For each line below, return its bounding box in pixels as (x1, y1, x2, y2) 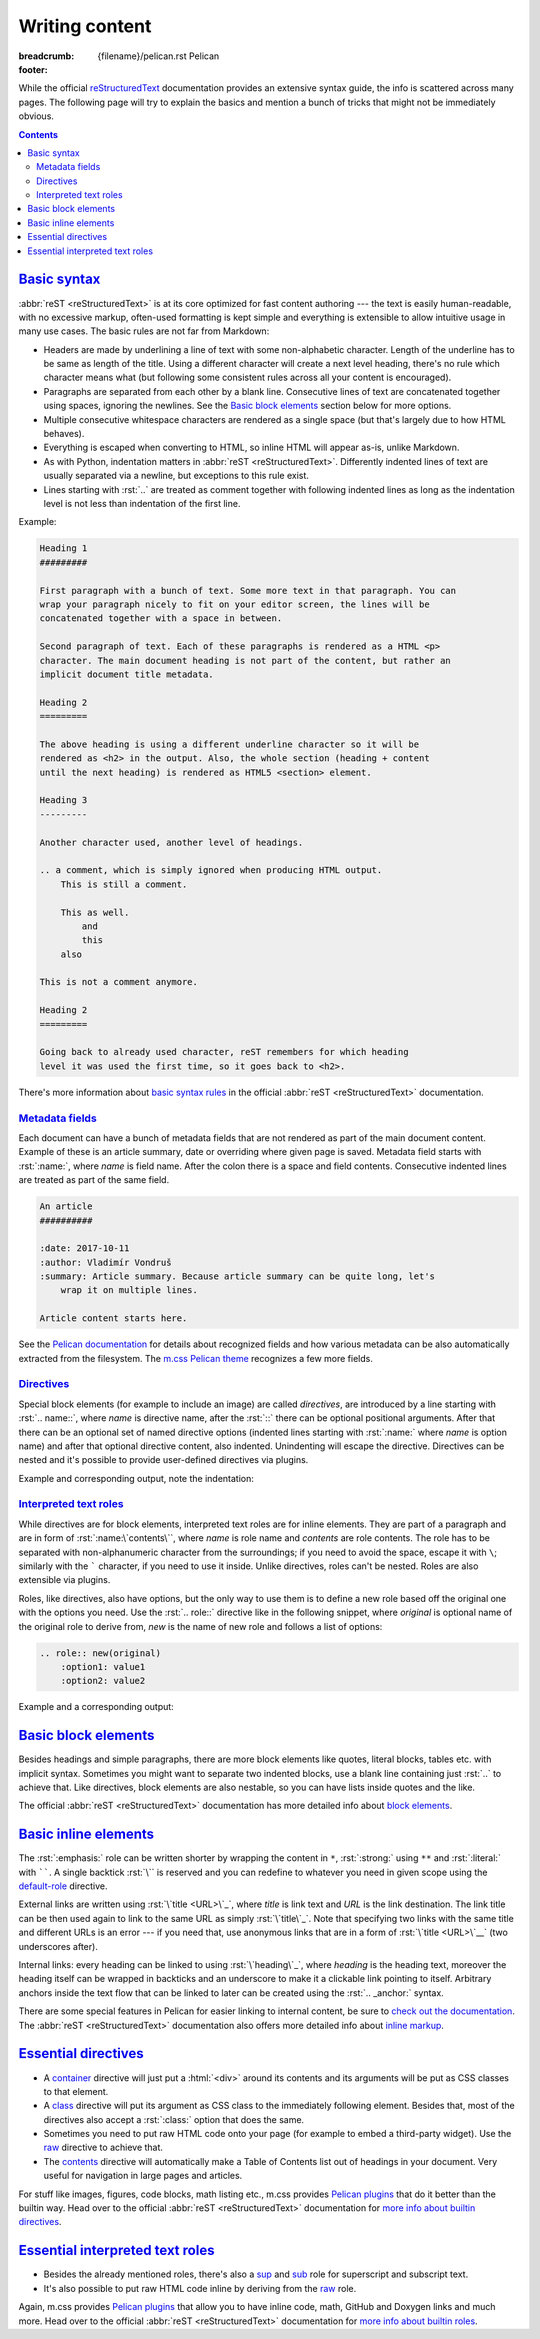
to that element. (43, 2085, 109, 2097)
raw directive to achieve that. (43, 2141, 164, 2154)
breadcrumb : (18, 50, 75, 62)
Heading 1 (39, 543, 88, 554)
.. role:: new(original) (39, 1647, 162, 1659)
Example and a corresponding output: (18, 1701, 174, 1713)
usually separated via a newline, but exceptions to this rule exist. (43, 470, 310, 482)
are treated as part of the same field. (18, 1174, 170, 1186)
